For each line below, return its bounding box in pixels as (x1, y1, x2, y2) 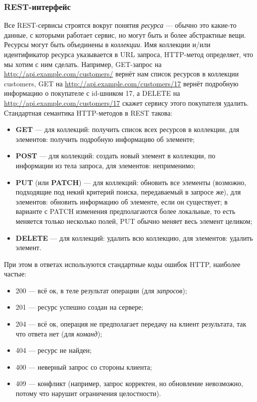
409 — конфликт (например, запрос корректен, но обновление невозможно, (15, 378, 243, 389)
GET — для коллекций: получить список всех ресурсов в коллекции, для (15, 124, 240, 134)
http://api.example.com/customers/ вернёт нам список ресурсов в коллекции (4, 68, 239, 79)
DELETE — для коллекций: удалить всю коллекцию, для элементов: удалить (15, 232, 253, 243)
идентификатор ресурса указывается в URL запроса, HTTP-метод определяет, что (4, 49, 254, 59)
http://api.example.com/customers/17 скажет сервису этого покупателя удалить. (4, 97, 249, 108)
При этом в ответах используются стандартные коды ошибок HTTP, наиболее (4, 259, 241, 269)
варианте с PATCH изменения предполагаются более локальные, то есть (15, 206, 236, 216)
